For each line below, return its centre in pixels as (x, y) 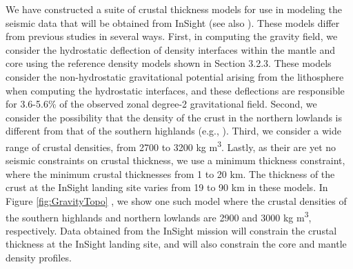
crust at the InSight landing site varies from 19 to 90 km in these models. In (167, 187)
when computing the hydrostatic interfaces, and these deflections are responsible (175, 90)
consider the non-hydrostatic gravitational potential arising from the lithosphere (175, 76)
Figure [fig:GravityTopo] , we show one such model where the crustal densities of (176, 200)
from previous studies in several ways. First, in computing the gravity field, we (172, 36)
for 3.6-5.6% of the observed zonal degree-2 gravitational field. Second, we (161, 104)
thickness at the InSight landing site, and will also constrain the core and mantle (176, 244)
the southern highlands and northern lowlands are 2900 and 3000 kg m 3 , (159, 216)
